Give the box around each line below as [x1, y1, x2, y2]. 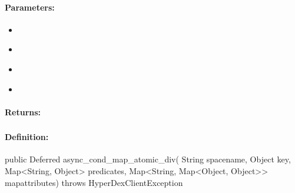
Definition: [5, 131, 49, 143]
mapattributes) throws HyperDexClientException [5, 176, 183, 188]
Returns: [5, 105, 41, 118]
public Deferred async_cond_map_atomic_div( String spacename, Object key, [5, 153, 291, 165]
